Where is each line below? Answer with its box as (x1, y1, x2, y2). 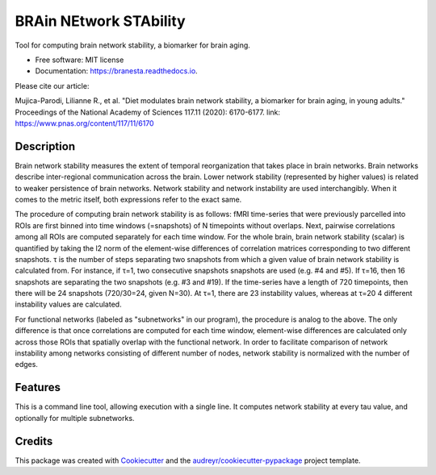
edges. (15, 360, 38, 369)
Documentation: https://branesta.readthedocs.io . (35, 66, 198, 76)
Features (15, 381, 61, 394)
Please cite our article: (15, 81, 90, 90)
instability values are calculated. (15, 299, 122, 310)
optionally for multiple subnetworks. (15, 413, 135, 423)
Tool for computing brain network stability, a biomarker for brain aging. (15, 40, 250, 50)
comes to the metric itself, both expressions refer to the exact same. (15, 194, 242, 204)
